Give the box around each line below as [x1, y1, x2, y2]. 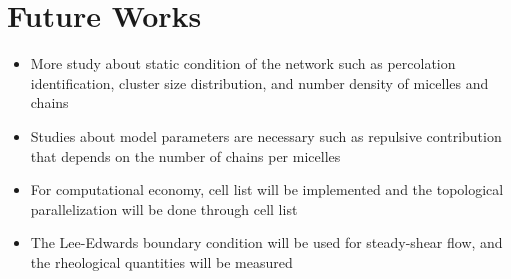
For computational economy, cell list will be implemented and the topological [30, 179, 504, 200]
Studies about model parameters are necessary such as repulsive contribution [30, 125, 502, 146]
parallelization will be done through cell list [30, 198, 298, 219]
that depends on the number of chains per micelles [30, 145, 341, 166]
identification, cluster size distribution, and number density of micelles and [30, 72, 489, 93]
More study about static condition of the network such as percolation [30, 53, 456, 74]
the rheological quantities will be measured [30, 251, 293, 272]
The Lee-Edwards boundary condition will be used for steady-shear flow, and [30, 232, 503, 253]
